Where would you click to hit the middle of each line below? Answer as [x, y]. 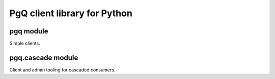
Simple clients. [25, 44]
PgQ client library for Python [71, 13]
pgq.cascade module [44, 57]
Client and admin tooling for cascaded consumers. [62, 70]
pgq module [29, 31]
